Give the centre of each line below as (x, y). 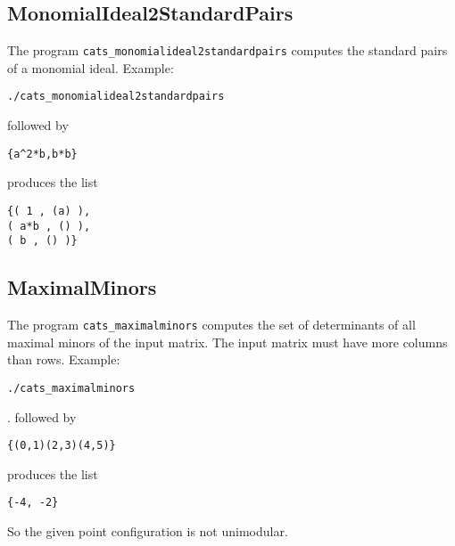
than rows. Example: (64, 359)
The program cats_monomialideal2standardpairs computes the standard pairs (227, 50)
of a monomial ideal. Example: (91, 67)
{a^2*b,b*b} (42, 154)
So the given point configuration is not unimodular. (148, 531)
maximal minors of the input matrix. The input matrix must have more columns (227, 342)
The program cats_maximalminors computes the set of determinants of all (211, 325)
